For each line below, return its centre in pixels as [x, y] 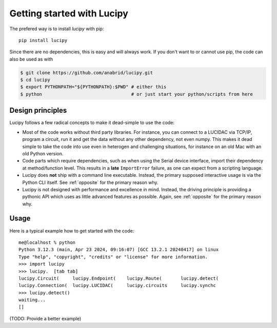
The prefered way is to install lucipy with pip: [57, 29]
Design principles [38, 110]
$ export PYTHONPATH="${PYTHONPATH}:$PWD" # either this [93, 87]
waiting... [32, 300]
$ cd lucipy [35, 80]
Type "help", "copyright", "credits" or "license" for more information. [113, 257]
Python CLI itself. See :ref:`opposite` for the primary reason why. [90, 182]
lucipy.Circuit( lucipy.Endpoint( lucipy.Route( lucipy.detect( [119, 278]
